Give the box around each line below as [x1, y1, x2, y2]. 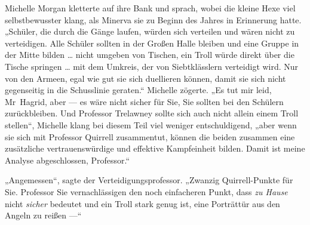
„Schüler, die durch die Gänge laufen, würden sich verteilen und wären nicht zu [5, 25, 295, 38]
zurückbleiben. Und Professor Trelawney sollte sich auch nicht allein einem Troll [5, 107, 299, 119]
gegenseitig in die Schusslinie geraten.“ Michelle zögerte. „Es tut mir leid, [5, 84, 272, 96]
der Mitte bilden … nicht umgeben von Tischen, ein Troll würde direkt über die [5, 48, 294, 61]
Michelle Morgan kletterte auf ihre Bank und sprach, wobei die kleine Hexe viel [5, 2, 296, 14]
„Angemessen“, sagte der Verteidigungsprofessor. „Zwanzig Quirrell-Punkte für [5, 174, 293, 186]
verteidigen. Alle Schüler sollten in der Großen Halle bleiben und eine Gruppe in [5, 36, 299, 49]
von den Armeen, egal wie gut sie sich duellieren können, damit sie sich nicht [5, 72, 286, 84]
